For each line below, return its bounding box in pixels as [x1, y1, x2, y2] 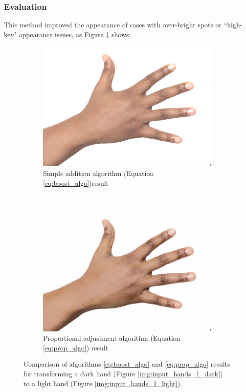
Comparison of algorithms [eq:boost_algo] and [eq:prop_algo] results [23, 359, 230, 369]
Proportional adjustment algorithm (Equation [43, 333, 180, 343]
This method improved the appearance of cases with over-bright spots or [4, 20, 222, 30]
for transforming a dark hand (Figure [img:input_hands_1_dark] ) [23, 369, 223, 379]
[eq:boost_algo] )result [43, 177, 109, 188]
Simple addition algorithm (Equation [43, 168, 154, 178]
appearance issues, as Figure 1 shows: [19, 29, 131, 39]
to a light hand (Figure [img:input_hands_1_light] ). [23, 378, 182, 388]
